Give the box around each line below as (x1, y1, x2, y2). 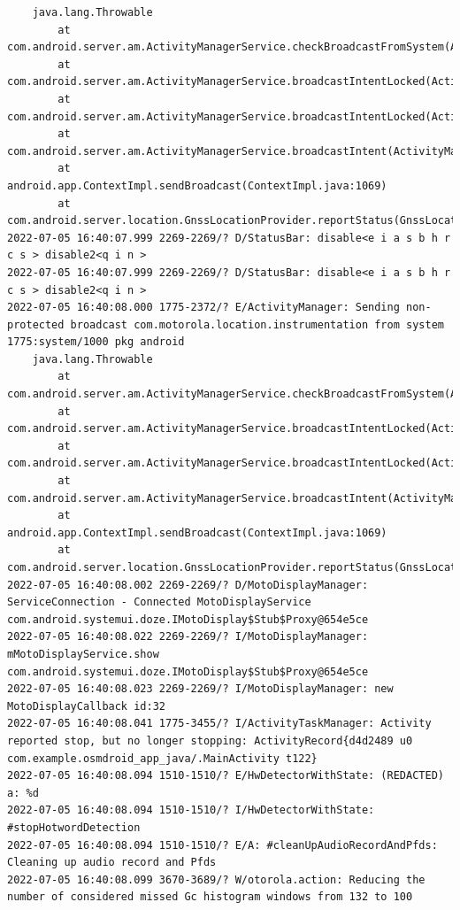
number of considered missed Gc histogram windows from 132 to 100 (7, 891, 413, 904)
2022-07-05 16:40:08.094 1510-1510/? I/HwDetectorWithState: (7, 804, 375, 817)
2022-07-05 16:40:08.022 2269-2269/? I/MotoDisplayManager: (7, 630, 369, 644)
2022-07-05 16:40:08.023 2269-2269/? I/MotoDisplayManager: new (7, 682, 394, 696)
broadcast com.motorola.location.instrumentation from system (70, 318, 444, 331)
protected (7, 318, 65, 331)
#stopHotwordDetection (7, 821, 141, 834)
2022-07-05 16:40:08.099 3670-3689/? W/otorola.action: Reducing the (7, 873, 425, 886)
